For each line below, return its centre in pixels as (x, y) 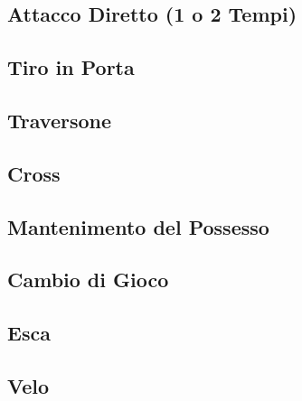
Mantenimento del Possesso (138, 226)
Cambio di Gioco (88, 280)
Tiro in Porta (71, 67)
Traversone (59, 120)
